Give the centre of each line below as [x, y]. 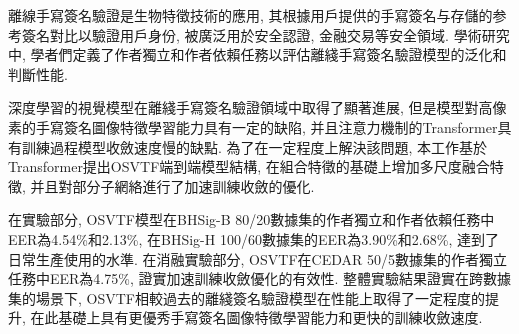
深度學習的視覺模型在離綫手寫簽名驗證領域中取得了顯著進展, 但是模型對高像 [257, 107]
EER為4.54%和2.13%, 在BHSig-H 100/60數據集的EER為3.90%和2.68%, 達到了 [253, 238]
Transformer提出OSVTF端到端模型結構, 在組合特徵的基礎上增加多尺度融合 [249, 166]
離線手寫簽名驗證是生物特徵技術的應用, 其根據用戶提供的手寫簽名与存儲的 [250, 15]
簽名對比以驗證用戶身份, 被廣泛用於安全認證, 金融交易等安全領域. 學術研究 [265, 34]
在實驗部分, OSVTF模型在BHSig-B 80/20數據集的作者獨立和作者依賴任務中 [251, 219]
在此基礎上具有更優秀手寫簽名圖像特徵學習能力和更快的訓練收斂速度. [256, 317]
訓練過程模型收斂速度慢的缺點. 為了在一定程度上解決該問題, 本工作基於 [254, 146]
